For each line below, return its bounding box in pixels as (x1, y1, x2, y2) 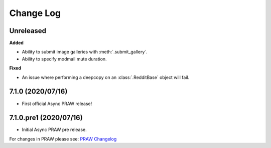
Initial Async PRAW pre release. (22, 126, 87, 132)
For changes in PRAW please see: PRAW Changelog (9, 135, 117, 142)
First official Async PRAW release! (22, 100, 92, 106)
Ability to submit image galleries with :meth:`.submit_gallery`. (22, 49, 148, 55)
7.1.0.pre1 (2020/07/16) (9, 113, 83, 122)
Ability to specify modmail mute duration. (22, 55, 107, 62)
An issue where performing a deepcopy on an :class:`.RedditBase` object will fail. (22, 74, 190, 80)
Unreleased (9, 26, 47, 35)
